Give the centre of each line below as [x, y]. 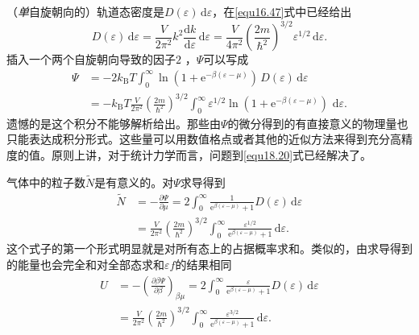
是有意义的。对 [134, 182]
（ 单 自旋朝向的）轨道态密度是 [85, 11]
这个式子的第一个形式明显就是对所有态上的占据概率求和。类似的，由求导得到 [209, 248]
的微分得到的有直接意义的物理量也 [318, 123]
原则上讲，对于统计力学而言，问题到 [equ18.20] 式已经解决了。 [212, 155]
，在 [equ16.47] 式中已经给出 [282, 11]
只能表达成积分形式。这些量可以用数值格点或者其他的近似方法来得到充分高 [204, 139]
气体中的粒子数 [46, 182]
